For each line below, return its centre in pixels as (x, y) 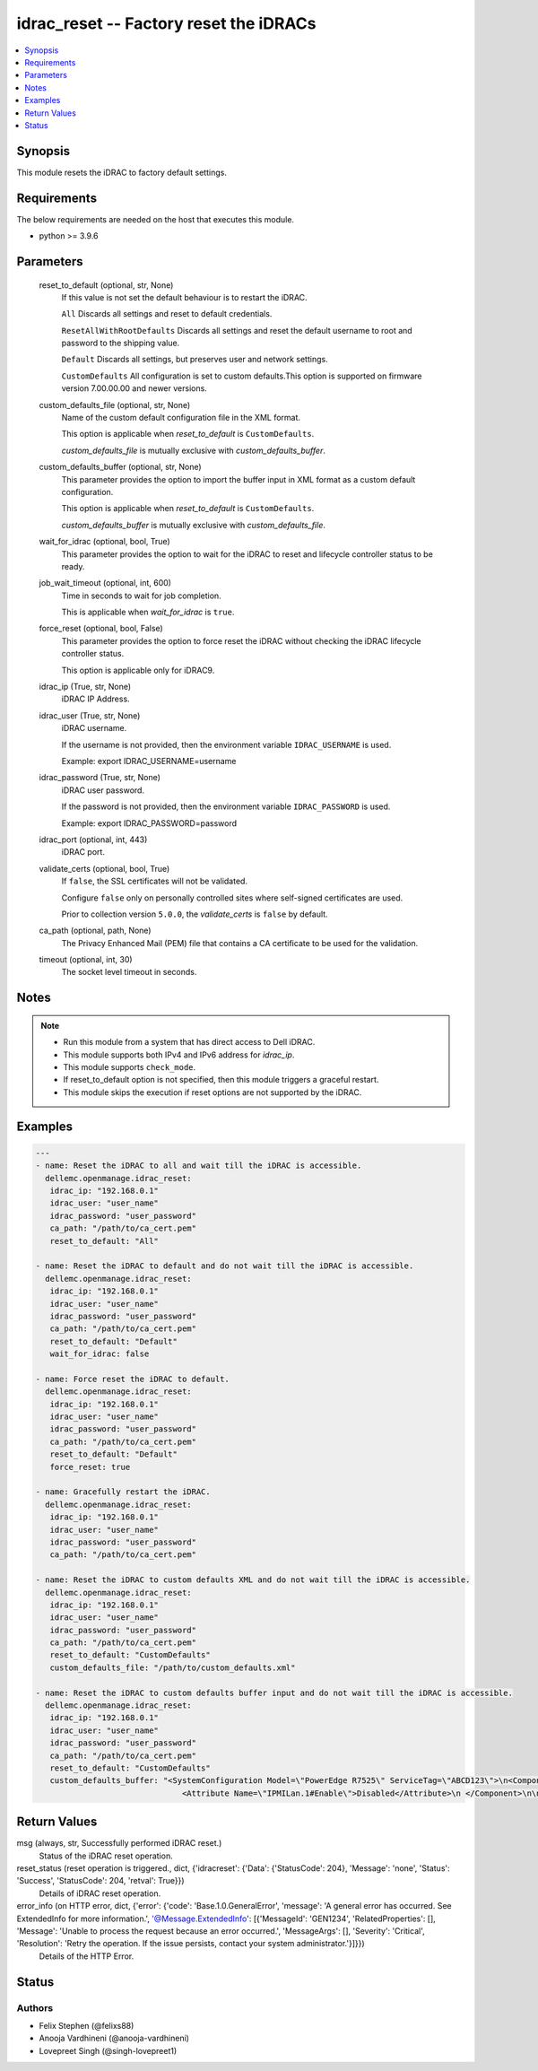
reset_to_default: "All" (104, 1241)
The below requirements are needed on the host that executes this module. (156, 219)
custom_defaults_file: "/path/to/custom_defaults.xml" (173, 1667)
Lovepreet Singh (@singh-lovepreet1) (108, 2050)
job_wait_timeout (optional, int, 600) (105, 583)
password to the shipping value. (121, 343)
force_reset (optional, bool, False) (101, 629)
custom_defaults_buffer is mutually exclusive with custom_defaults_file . (194, 525)
